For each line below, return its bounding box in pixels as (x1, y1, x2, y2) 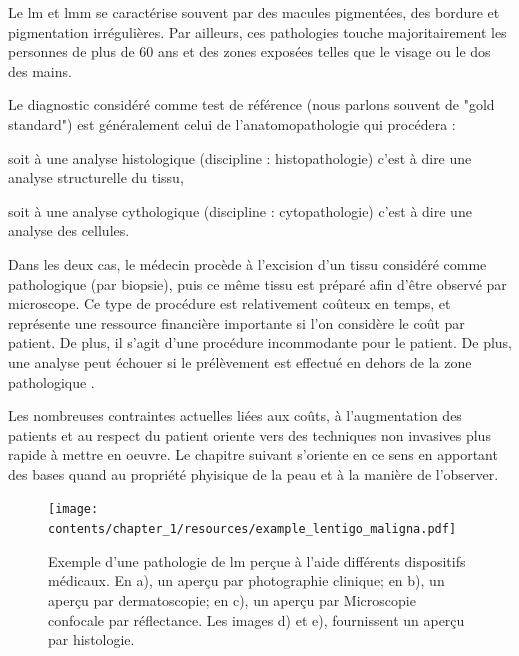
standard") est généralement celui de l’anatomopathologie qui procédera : (8, 113, 456, 134)
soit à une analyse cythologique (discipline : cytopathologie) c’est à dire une (8, 200, 472, 221)
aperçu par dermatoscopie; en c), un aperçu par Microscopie (48, 589, 416, 610)
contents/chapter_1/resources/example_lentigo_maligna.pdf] (48, 522, 457, 537)
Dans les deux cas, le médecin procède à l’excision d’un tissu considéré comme (8, 253, 487, 274)
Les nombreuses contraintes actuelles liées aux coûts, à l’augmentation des (8, 405, 462, 426)
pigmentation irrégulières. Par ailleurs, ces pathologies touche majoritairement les (8, 21, 507, 42)
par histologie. (48, 629, 135, 650)
